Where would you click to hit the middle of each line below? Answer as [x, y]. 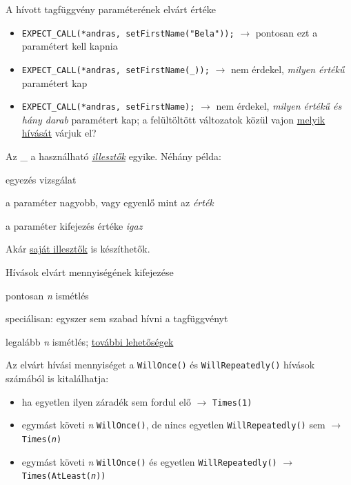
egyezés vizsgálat [41, 179]
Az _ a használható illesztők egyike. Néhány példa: [113, 156]
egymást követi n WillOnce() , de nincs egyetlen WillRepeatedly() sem [173, 425]
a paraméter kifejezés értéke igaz [74, 225]
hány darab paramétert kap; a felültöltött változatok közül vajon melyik [173, 119]
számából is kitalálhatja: [57, 378]
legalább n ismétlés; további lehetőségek [90, 341]
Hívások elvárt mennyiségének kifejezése [90, 271]
